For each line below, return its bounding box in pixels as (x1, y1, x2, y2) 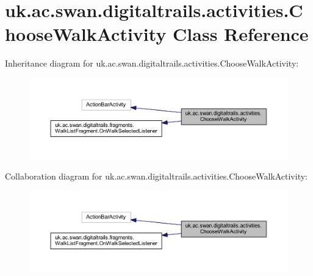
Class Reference (173, 21, 309, 46)
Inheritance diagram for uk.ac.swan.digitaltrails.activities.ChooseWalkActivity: (5, 57, 299, 70)
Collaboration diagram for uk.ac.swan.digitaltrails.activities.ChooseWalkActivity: (5, 169, 308, 182)
